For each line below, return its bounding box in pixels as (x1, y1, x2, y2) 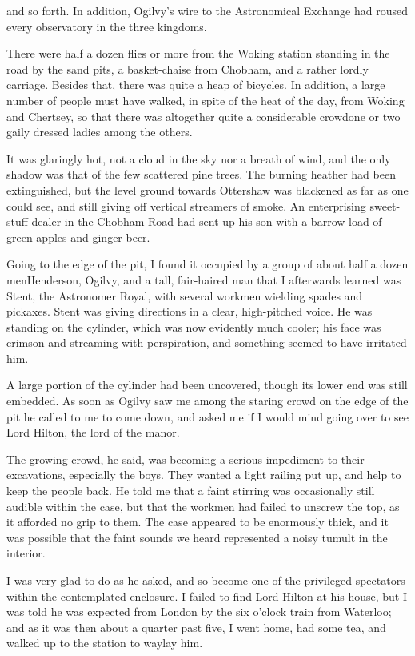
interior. (6, 545, 46, 561)
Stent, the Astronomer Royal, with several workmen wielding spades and (6, 287, 363, 304)
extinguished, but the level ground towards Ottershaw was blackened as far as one (6, 181, 409, 198)
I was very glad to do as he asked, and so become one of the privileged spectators (6, 572, 405, 588)
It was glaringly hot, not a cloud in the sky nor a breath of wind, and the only (6, 150, 391, 167)
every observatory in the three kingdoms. (6, 18, 207, 34)
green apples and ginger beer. (6, 228, 150, 245)
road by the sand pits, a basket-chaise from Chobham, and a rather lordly (6, 60, 369, 77)
